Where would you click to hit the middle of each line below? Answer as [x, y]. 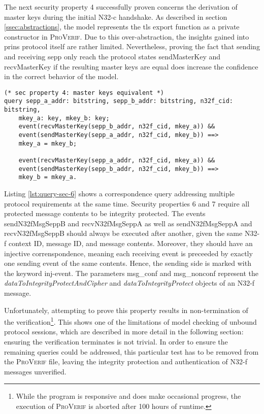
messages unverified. [35, 371]
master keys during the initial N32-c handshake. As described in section [116, 16]
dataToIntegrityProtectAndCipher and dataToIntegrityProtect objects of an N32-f [129, 283]
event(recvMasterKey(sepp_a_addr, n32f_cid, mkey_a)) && [117, 160]
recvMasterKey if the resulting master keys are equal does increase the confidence [131, 66]
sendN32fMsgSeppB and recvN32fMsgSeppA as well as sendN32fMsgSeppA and [128, 223]
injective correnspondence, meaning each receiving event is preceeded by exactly [128, 253]
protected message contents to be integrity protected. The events [105, 213]
